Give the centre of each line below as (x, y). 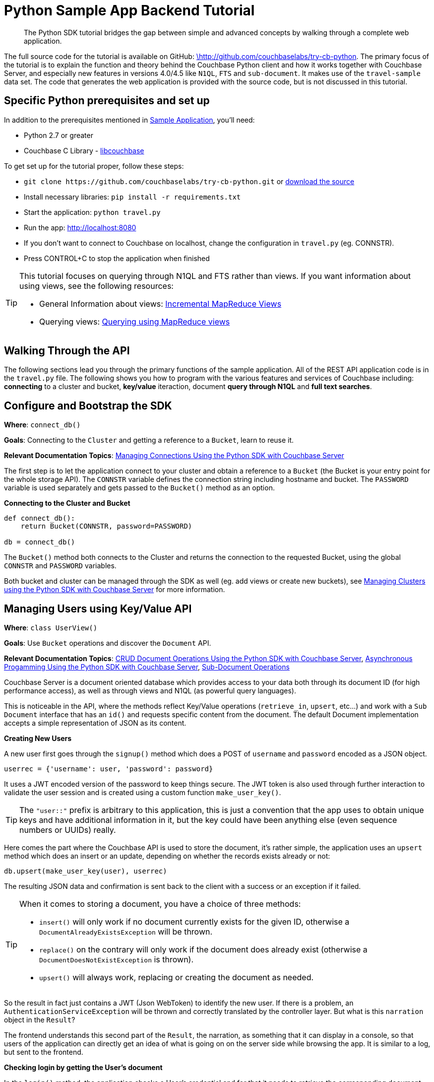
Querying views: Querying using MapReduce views (135, 321)
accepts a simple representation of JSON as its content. (95, 723)
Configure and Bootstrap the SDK (88, 406)
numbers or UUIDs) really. (68, 830)
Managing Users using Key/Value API (98, 609)
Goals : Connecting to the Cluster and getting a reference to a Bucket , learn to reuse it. (149, 440)
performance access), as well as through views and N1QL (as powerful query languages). (150, 691)
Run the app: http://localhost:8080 (80, 227)
